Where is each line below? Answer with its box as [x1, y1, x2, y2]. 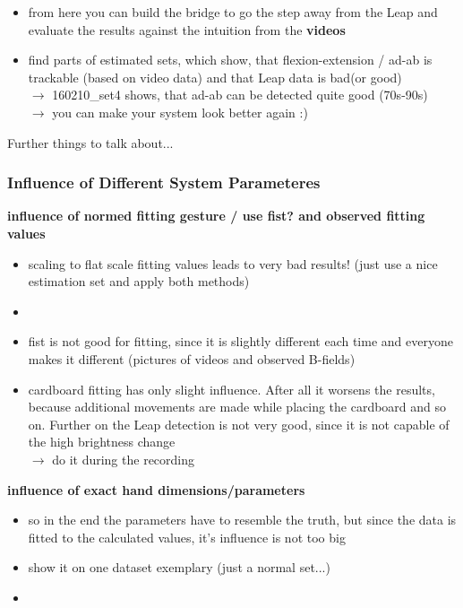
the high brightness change [28, 432, 176, 451]
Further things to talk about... [7, 133, 174, 152]
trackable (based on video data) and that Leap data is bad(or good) [28, 67, 402, 86]
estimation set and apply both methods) [28, 272, 250, 291]
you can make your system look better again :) [52, 102, 308, 121]
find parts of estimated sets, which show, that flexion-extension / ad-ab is [28, 50, 433, 69]
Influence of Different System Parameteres [7, 171, 321, 194]
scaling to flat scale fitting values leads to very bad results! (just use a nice [28, 254, 438, 273]
